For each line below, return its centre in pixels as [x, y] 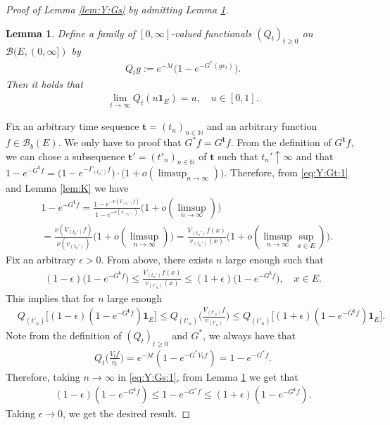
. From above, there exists [157, 260]
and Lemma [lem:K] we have [67, 188]
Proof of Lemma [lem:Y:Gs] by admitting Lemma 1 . [117, 9]
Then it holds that [44, 84]
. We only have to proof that [120, 142]
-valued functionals [212, 33]
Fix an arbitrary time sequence [73, 126]
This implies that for [50, 297]
